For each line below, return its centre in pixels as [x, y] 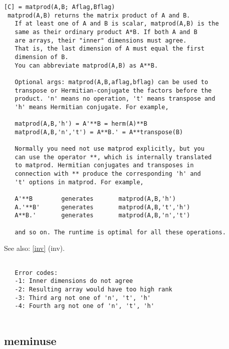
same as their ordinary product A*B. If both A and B [106, 32]
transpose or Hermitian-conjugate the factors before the [113, 90]
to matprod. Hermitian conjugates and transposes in [104, 165]
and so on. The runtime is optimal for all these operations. [120, 232]
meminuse [30, 340]
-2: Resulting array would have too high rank [93, 289]
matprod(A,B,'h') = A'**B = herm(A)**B [81, 124]
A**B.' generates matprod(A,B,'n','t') [102, 216]
